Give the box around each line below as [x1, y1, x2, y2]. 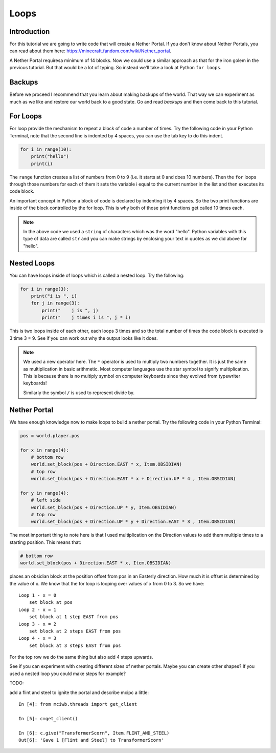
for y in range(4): [20, 490, 69, 496]
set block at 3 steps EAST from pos [29, 642, 121, 648]
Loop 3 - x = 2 [18, 621, 57, 627]
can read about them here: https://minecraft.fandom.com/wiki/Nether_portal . [9, 48, 171, 54]
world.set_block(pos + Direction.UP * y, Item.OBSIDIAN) [31, 504, 177, 510]
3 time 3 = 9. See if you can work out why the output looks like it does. [9, 335, 158, 341]
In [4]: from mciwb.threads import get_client [18, 701, 137, 707]
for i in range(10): [20, 146, 72, 152]
